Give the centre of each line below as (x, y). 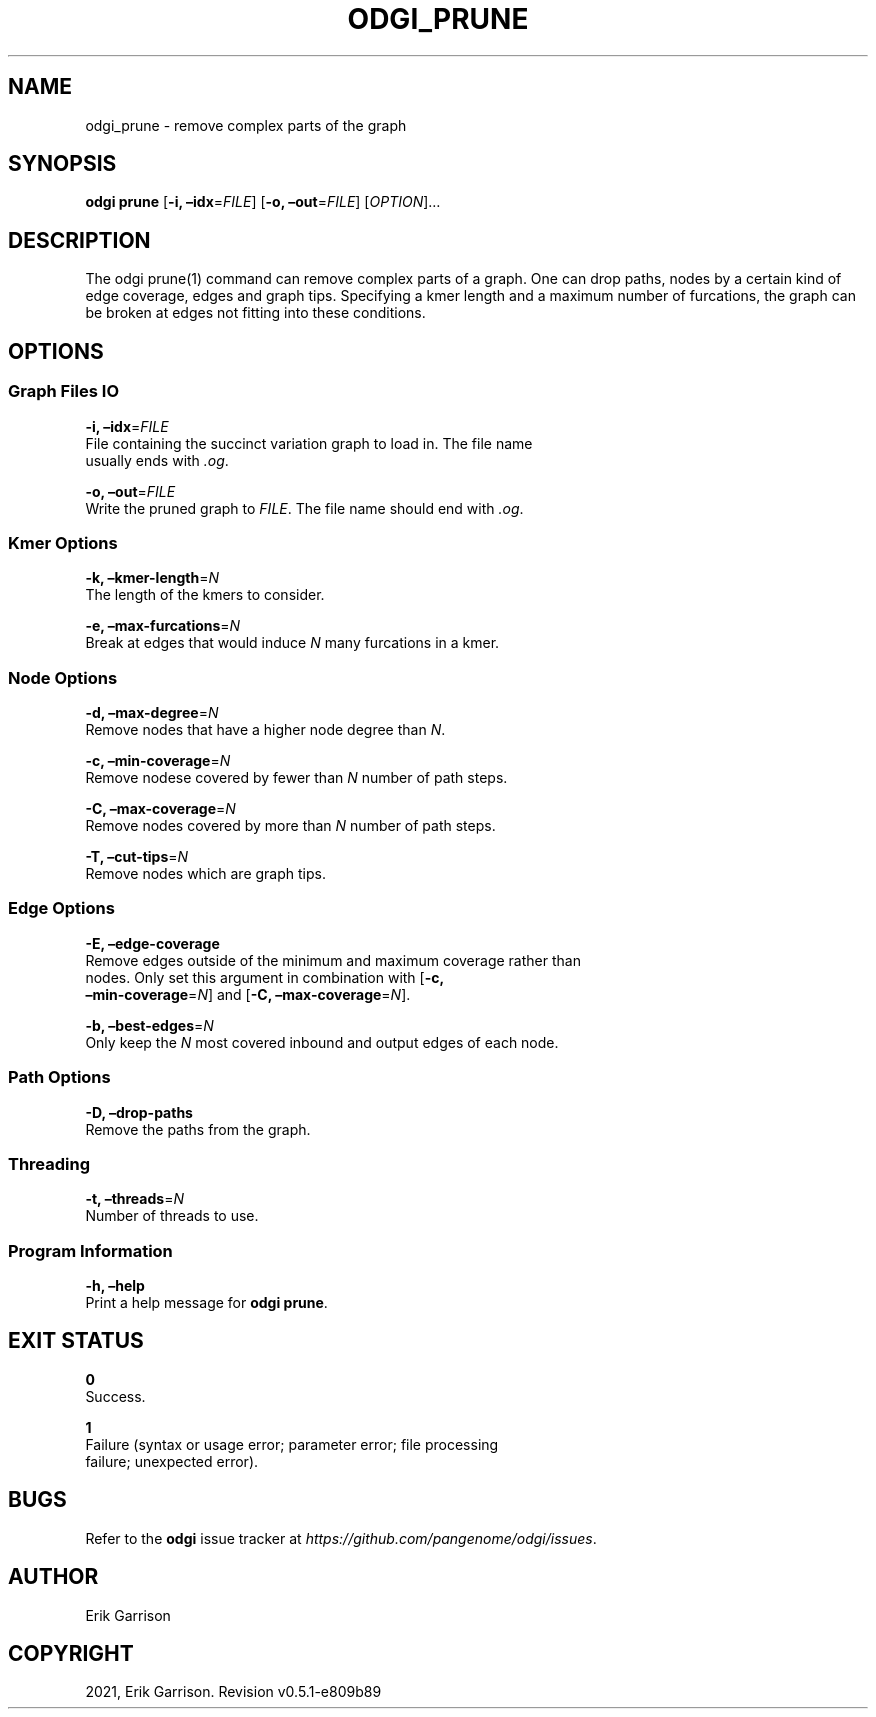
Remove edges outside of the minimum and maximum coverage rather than (333, 960)
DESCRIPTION (79, 240)
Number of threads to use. (172, 1216)
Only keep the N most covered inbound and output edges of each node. (322, 1042)
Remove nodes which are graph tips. (205, 873)
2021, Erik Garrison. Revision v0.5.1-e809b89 (233, 1692)
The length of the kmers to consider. (205, 595)
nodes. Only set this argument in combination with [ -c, (265, 977)
